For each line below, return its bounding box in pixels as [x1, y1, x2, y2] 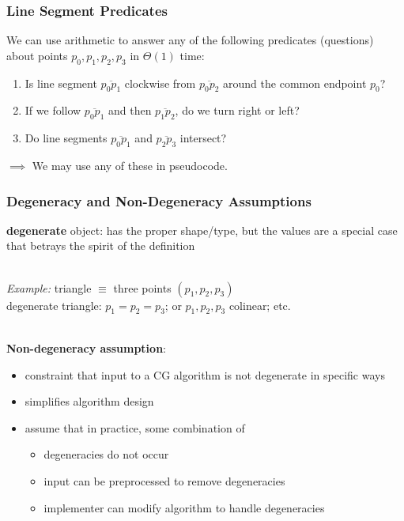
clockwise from [124, 74, 196, 91]
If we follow [25, 102, 81, 119]
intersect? [179, 130, 227, 146]
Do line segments [25, 130, 108, 146]
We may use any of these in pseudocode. [32, 157, 228, 173]
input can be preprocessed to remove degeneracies [43, 472, 285, 489]
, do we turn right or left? [175, 102, 300, 119]
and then [108, 102, 152, 119]
